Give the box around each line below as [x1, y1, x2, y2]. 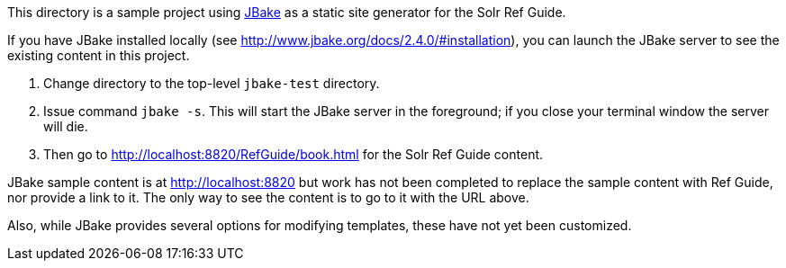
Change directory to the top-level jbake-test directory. [43, 76, 380, 91]
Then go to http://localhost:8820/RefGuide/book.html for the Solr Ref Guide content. [43, 147, 544, 162]
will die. [43, 119, 88, 134]
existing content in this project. [7, 48, 190, 63]
